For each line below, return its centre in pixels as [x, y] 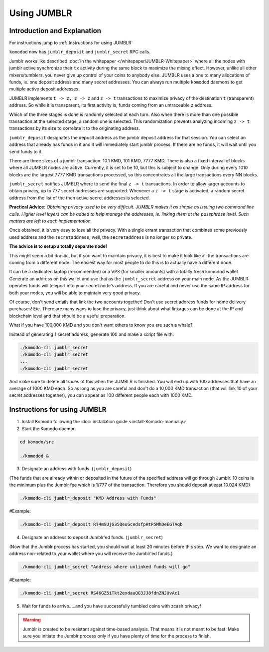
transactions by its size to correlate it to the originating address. [75, 128]
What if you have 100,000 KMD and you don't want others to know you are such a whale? [101, 325]
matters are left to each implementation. [51, 221]
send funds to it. [26, 151]
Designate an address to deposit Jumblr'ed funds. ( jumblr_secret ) [92, 538]
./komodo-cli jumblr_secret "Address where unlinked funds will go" [105, 567]
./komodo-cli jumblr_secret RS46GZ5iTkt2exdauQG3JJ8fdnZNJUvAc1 [100, 593]
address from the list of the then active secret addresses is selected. [80, 198]
